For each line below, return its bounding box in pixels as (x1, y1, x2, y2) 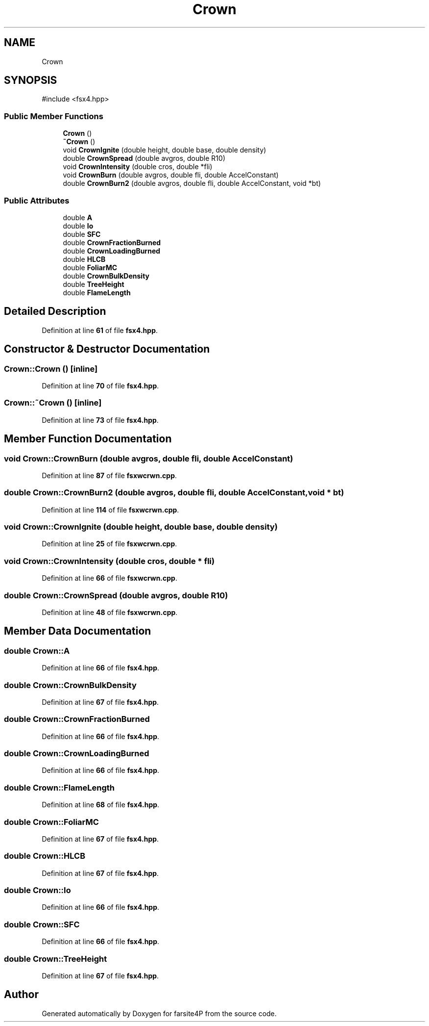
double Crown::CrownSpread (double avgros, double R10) (4, 590, 228, 600)
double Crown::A (4, 645, 70, 656)
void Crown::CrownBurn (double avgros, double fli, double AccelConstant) (4, 453, 293, 463)
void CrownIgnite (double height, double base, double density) (63, 146, 266, 154)
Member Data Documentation (4, 625, 151, 638)
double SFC (63, 230, 101, 238)
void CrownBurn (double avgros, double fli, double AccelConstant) (63, 171, 279, 180)
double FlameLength (63, 288, 131, 297)
